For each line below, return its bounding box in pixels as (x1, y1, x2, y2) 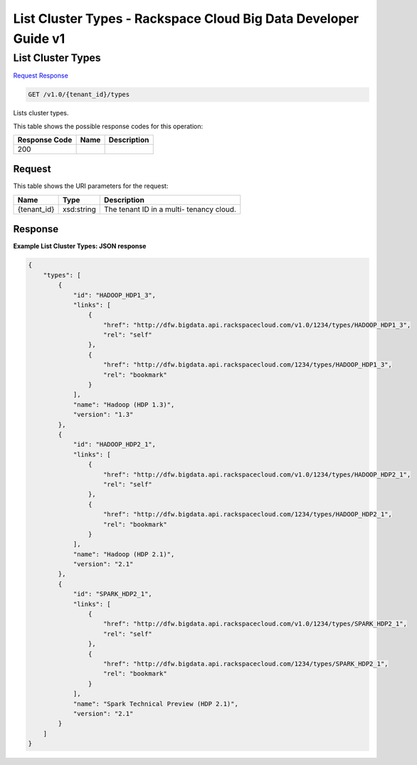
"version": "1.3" (73, 410, 134, 419)
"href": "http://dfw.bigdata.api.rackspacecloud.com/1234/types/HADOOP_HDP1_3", (103, 360, 393, 369)
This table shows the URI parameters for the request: (13, 182, 169, 190)
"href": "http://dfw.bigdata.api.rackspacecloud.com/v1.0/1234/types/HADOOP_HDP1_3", (103, 321, 411, 329)
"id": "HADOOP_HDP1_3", (73, 291, 157, 299)
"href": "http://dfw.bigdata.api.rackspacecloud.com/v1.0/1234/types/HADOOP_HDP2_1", (103, 470, 411, 479)
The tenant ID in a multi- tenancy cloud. (103, 204, 236, 214)
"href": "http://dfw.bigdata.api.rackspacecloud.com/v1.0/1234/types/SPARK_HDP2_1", (103, 620, 407, 628)
